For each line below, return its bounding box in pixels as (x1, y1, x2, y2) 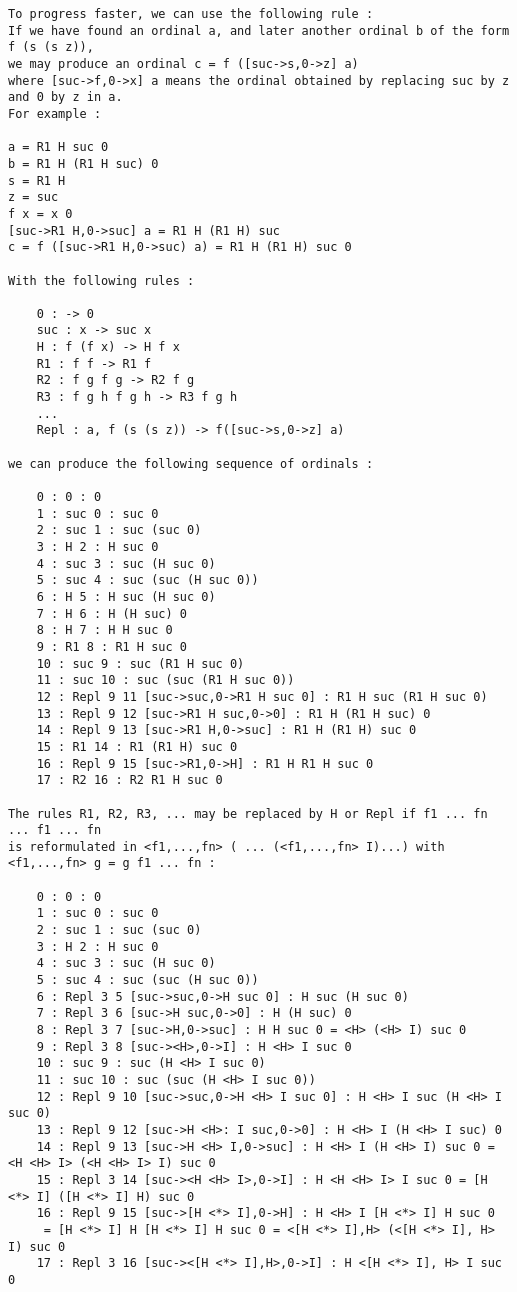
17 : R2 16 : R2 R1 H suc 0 (36, 773, 223, 788)
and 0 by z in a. (8, 90, 123, 105)
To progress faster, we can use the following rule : (8, 7, 374, 21)
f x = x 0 (8, 206, 73, 221)
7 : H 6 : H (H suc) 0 (36, 606, 187, 621)
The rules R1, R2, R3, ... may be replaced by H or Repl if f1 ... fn (8, 806, 488, 821)
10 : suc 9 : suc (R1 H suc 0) (36, 656, 245, 671)
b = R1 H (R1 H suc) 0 (8, 156, 159, 171)
